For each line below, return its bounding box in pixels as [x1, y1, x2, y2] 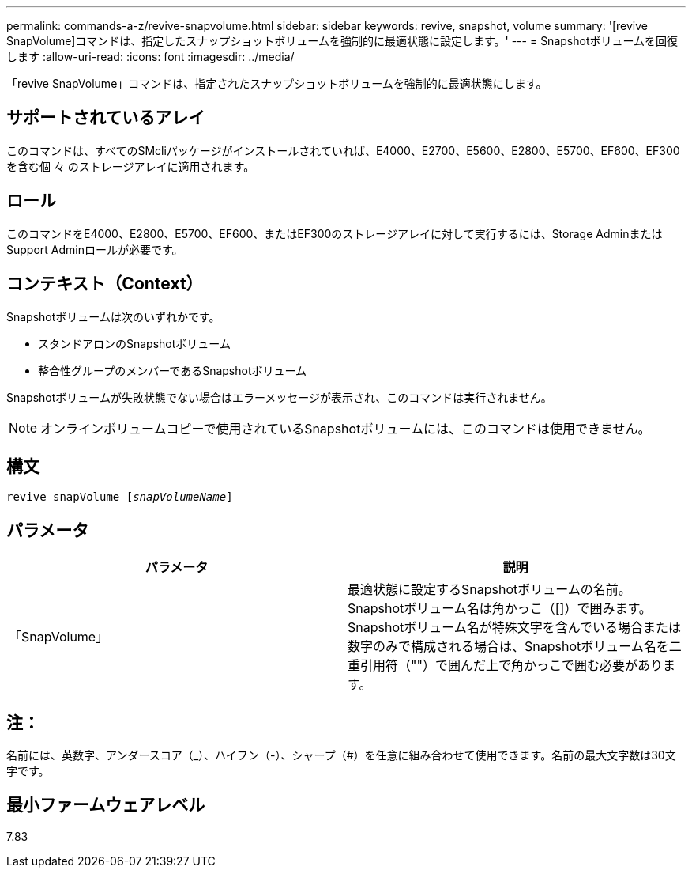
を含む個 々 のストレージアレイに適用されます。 [6, 159, 255, 173]
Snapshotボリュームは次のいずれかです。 [6, 309, 220, 323]
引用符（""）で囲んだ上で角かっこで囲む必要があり [360, 657, 663, 674]
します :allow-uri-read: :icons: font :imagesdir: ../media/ [6, 50, 295, 63]
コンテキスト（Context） [6, 274, 203, 294]
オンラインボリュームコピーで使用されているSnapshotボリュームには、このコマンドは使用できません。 [40, 420, 651, 437]
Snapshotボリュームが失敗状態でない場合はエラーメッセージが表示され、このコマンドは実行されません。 [6, 390, 552, 404]
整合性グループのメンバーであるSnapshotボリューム [38, 363, 307, 377]
